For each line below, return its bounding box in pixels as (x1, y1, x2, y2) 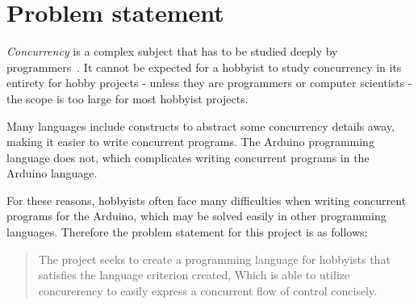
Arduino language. (6, 165, 98, 182)
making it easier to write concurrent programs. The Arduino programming (6, 133, 374, 150)
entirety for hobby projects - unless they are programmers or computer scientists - (6, 74, 412, 91)
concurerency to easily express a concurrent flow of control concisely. (38, 282, 378, 299)
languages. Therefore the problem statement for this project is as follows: (6, 224, 368, 240)
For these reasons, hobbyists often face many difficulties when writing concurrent (6, 191, 407, 208)
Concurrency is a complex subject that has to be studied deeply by (6, 43, 338, 60)
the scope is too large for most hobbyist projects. (6, 90, 249, 107)
